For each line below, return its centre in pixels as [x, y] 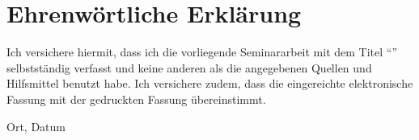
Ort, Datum [36, 126]
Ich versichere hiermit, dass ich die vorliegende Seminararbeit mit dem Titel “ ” [202, 52]
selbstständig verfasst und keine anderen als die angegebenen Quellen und [189, 67]
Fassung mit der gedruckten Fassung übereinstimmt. [136, 99]
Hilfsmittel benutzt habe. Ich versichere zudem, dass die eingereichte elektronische [210, 83]
